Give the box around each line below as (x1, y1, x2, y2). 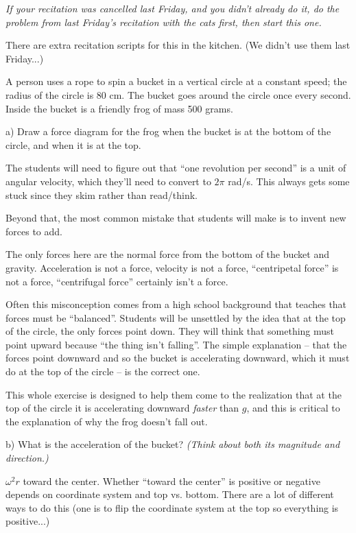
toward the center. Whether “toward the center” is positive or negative (23, 473, 320, 488)
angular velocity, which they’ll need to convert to (5, 174, 211, 188)
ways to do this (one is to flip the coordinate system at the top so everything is (5, 500, 339, 514)
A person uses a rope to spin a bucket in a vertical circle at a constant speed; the (5, 74, 347, 88)
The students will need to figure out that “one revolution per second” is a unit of (5, 161, 346, 175)
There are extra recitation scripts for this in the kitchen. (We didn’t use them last (5, 38, 351, 52)
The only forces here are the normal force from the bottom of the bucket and (5, 247, 330, 261)
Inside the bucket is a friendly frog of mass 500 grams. (5, 101, 233, 115)
